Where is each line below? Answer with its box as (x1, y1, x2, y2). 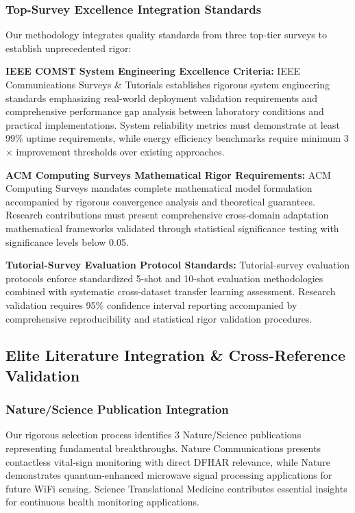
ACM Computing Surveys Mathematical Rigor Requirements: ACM (5, 167, 331, 182)
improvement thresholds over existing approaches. (16, 144, 225, 158)
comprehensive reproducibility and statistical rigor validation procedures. (5, 311, 313, 325)
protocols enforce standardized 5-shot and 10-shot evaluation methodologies (5, 271, 323, 285)
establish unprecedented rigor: (5, 40, 132, 55)
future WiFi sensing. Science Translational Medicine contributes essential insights (5, 481, 347, 495)
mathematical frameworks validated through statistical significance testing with (5, 221, 339, 235)
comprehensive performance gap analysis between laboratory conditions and (5, 104, 324, 118)
